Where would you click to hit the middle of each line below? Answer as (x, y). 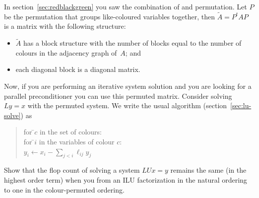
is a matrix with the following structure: (65, 26)
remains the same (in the (208, 170)
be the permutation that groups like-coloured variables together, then (110, 16)
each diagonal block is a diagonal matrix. (78, 69)
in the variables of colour (77, 141)
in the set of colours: (70, 132)
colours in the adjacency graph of (66, 52)
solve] (12, 115)
